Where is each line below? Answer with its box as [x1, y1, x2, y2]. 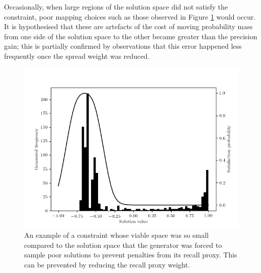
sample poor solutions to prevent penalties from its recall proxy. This [24, 249, 237, 260]
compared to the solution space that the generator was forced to [24, 239, 222, 250]
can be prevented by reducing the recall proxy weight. [24, 259, 190, 269]
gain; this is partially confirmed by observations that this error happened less [4, 41, 242, 51]
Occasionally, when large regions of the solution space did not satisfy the [4, 2, 228, 12]
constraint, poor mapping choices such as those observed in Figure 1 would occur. [4, 11, 256, 22]
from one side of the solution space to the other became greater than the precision [4, 31, 257, 41]
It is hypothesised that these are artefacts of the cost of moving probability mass [4, 21, 253, 32]
